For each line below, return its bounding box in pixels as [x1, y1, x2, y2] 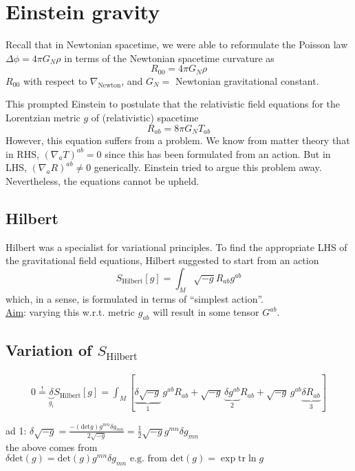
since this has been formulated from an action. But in [105, 146, 331, 161]
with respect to [23, 73, 87, 88]
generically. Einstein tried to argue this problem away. [94, 160, 322, 174]
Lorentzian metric [6, 110, 80, 124]
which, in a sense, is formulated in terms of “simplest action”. [6, 291, 264, 305]
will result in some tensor [153, 305, 259, 319]
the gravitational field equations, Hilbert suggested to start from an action [6, 253, 319, 268]
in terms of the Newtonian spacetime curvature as [64, 50, 275, 65]
